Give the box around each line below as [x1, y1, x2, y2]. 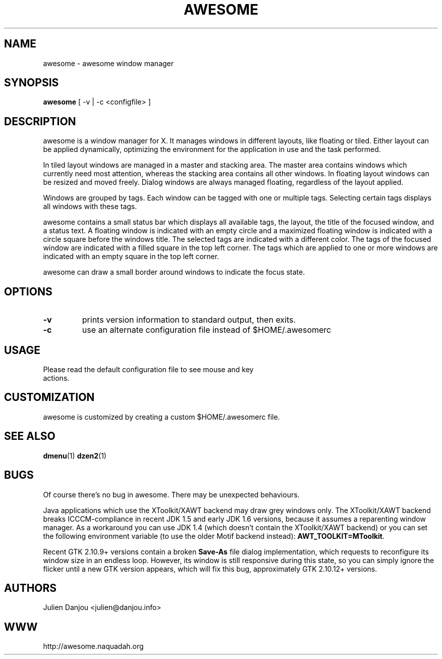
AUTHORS [4, 581, 57, 594]
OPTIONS [4, 285, 52, 298]
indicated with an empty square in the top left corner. [43, 252, 219, 261]
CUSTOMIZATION [4, 391, 95, 404]
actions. [43, 373, 70, 382]
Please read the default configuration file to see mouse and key [43, 365, 254, 374]
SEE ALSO [4, 430, 56, 443]
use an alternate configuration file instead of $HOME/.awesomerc [82, 325, 332, 335]
